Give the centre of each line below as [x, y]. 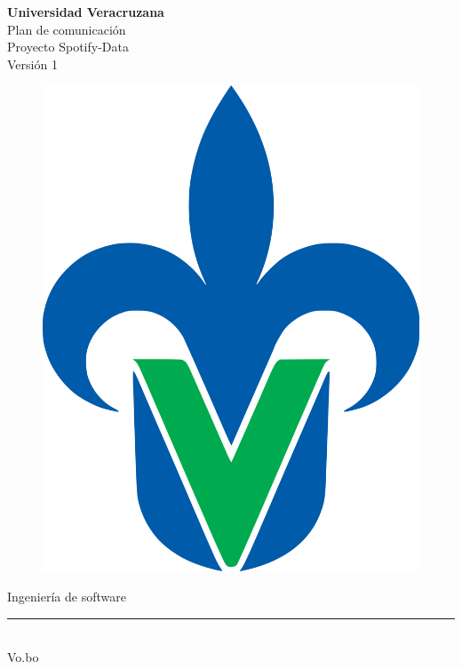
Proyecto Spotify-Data [68, 47]
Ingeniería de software [67, 596]
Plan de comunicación [67, 29]
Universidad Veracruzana [86, 12]
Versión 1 [32, 64]
